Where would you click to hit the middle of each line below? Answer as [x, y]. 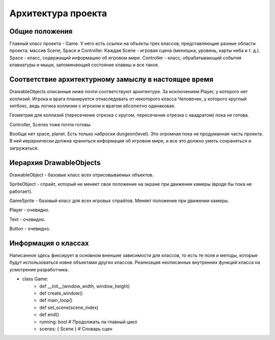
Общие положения [41, 31]
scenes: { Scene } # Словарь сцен [76, 329]
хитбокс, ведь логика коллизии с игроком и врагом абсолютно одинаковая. [92, 106]
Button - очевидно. [30, 229]
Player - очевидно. [30, 210]
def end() [49, 315]
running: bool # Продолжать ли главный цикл [88, 322]
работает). [21, 191]
